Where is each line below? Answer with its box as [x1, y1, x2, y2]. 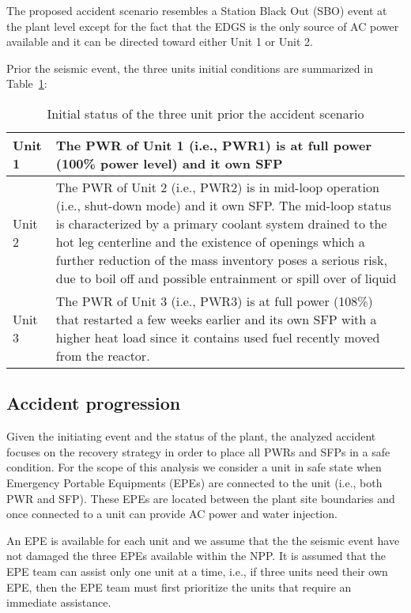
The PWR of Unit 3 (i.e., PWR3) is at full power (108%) [55, 291, 373, 310]
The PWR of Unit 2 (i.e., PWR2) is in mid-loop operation [55, 177, 379, 196]
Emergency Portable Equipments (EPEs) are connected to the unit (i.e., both [6, 474, 383, 490]
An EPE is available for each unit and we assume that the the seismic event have [6, 532, 400, 548]
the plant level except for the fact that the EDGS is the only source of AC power [6, 17, 399, 34]
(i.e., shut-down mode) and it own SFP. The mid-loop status [55, 195, 392, 214]
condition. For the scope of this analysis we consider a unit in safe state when [6, 459, 382, 475]
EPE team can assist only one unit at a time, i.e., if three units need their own [6, 562, 388, 579]
